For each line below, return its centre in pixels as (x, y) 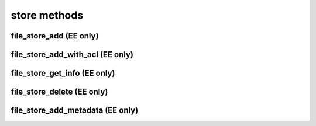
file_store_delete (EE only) (59, 92)
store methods (47, 15)
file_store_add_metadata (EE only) (75, 111)
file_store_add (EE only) (55, 36)
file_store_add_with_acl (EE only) (72, 55)
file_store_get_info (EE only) (63, 73)
